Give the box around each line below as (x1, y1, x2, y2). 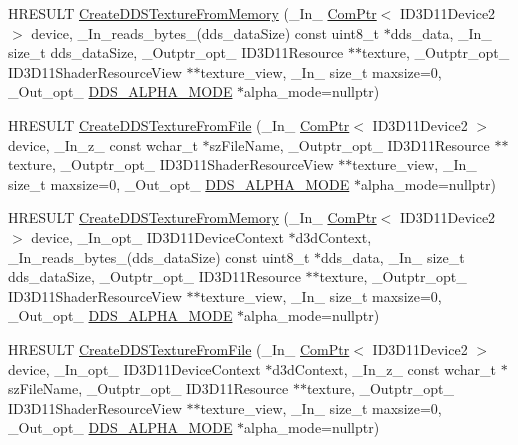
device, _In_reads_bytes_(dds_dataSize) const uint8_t (31, 22, 379, 43)
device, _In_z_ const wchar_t (8, 134, 198, 155)
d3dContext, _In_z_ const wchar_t (272, 358, 496, 379)
